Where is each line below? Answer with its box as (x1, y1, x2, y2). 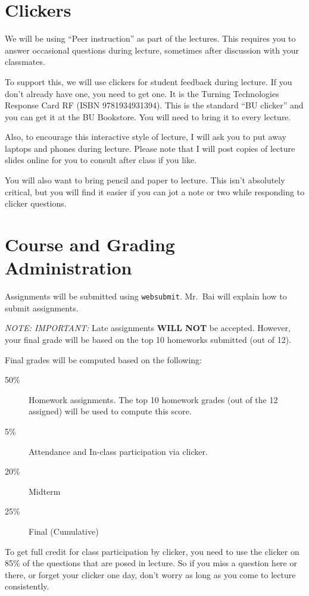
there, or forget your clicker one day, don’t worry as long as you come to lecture (5, 568, 296, 581)
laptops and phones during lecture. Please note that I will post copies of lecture (5, 142, 295, 154)
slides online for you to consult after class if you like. (5, 154, 197, 166)
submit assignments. (5, 301, 79, 314)
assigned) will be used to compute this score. (29, 405, 192, 417)
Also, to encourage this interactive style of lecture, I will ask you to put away (5, 130, 286, 143)
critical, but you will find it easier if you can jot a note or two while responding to (5, 185, 305, 198)
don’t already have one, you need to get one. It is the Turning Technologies (5, 87, 279, 99)
